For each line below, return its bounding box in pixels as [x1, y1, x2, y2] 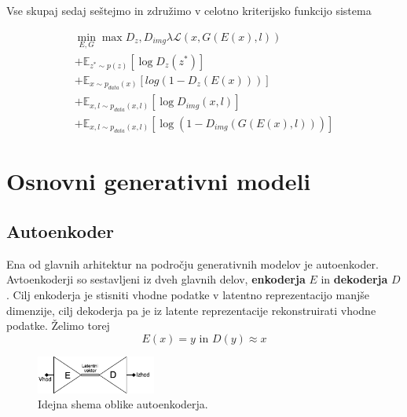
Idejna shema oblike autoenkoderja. [38, 396, 208, 412]
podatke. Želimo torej [6, 317, 110, 334]
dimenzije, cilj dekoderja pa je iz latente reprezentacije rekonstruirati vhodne [6, 302, 376, 318]
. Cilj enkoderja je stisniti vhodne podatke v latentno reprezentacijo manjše [6, 287, 369, 303]
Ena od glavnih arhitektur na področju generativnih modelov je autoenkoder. [6, 255, 379, 272]
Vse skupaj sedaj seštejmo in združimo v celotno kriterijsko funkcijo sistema [6, 2, 372, 18]
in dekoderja [321, 271, 388, 287]
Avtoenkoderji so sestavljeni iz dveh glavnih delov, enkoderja [6, 271, 306, 287]
